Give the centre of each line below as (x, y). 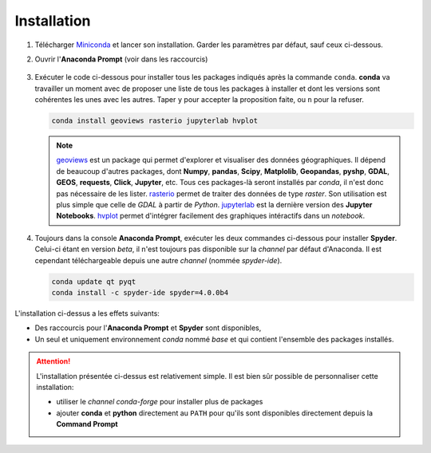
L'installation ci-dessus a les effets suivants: (87, 313)
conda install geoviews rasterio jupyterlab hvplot (155, 121)
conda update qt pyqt (94, 282)
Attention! (53, 361)
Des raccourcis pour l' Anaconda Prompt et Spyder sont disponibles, (148, 328)
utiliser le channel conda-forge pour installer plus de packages (160, 402)
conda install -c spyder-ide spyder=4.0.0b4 (140, 292)
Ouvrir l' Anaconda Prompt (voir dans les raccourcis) (121, 59)
